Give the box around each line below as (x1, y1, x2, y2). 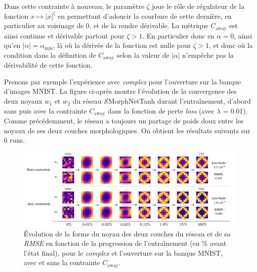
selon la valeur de (117, 49, 170, 60)
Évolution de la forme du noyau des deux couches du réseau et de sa (24, 228, 231, 238)
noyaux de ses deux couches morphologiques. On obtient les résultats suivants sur (4, 125, 251, 135)
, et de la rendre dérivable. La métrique (89, 20, 209, 31)
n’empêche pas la (182, 49, 234, 60)
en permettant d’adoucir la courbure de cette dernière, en (58, 10, 232, 21)
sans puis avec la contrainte (4, 105, 87, 116)
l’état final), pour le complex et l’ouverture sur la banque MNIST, (24, 247, 223, 258)
